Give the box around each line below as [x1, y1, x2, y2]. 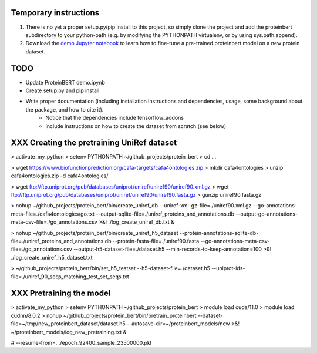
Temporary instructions [11, 8, 100, 18]
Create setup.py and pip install [25, 87, 100, 94]
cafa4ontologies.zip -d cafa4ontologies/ [11, 172, 109, 179]
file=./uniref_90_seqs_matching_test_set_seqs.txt [11, 273, 129, 280]
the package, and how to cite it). [25, 106, 104, 113]
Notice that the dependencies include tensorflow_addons [45, 115, 184, 122]
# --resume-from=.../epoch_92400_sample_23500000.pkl [11, 339, 152, 346]
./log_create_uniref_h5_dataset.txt [11, 254, 93, 261]
